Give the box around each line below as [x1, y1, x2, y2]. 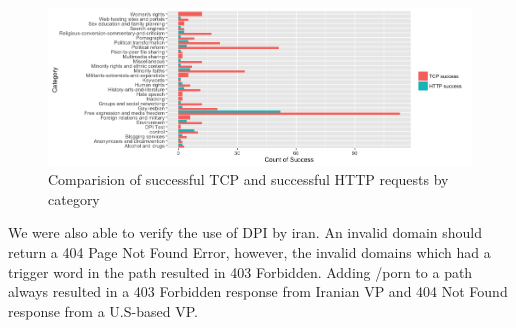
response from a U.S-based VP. [8, 300, 198, 321]
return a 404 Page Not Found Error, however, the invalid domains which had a [8, 242, 491, 263]
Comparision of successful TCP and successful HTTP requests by [48, 169, 449, 190]
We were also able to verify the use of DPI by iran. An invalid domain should [8, 222, 483, 243]
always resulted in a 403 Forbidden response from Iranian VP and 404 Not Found [8, 281, 508, 302]
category [48, 188, 100, 209]
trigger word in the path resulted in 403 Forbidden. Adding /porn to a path [8, 261, 473, 282]
